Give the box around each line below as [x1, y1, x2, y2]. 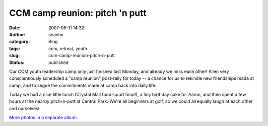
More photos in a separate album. [9, 115, 78, 121]
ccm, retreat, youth [48, 45, 87, 52]
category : [9, 39, 30, 45]
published [48, 60, 69, 65]
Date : [9, 25, 21, 31]
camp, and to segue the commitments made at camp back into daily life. [9, 82, 157, 88]
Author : [9, 31, 26, 37]
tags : [9, 45, 20, 52]
